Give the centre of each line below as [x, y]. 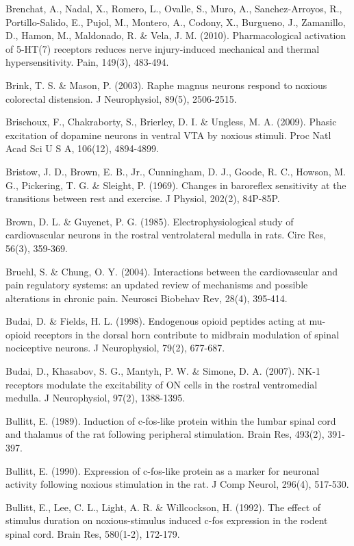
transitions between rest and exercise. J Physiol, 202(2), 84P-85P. [143, 198]
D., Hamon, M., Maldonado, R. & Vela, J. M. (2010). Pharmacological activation [176, 35]
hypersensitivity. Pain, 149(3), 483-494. [87, 62]
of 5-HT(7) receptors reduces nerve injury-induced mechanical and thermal [163, 48]
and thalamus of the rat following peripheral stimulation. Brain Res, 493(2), [165, 434]
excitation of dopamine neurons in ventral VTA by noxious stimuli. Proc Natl [168, 135]
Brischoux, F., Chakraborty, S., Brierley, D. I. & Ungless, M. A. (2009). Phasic [171, 122]
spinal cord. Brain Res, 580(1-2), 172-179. [93, 534]
